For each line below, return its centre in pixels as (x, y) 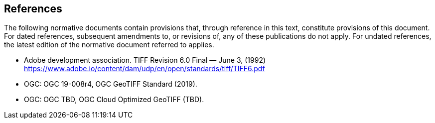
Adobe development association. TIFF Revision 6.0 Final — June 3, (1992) (145, 60)
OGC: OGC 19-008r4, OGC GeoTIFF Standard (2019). (111, 84)
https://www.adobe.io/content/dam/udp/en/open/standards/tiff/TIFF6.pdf (145, 69)
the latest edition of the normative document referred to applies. (109, 45)
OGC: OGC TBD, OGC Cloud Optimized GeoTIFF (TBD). (114, 100)
